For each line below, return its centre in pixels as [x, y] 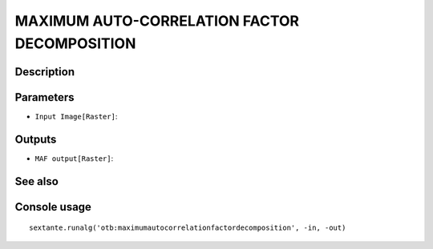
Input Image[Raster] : [76, 116]
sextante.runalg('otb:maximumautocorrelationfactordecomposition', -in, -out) [188, 228]
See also [37, 181]
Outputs [36, 139]
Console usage [53, 207]
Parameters [45, 97]
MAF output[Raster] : [74, 158]
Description [45, 72]
